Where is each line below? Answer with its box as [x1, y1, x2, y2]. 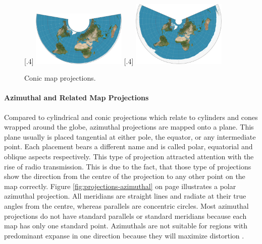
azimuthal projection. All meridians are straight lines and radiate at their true [4, 191, 246, 201]
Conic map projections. [24, 73, 96, 83]
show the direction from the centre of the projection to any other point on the [4, 171, 245, 181]
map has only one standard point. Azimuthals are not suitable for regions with [4, 220, 248, 231]
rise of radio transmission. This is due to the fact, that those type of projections [4, 161, 251, 171]
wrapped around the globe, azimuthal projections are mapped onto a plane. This [4, 121, 254, 132]
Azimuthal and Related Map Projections [4, 92, 149, 103]
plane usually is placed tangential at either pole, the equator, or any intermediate [4, 131, 256, 142]
